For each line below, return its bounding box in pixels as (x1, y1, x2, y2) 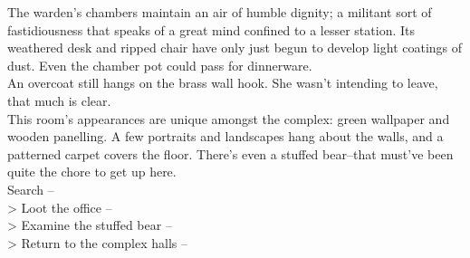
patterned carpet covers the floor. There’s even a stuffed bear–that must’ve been (7, 144, 454, 163)
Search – (7, 179, 54, 198)
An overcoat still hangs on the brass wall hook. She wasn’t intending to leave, (7, 73, 438, 92)
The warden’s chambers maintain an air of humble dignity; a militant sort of (7, 3, 432, 21)
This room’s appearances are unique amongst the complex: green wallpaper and (7, 109, 450, 128)
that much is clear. (7, 91, 111, 110)
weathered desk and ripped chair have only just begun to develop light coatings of (7, 38, 463, 57)
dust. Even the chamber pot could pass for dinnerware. (7, 55, 312, 74)
